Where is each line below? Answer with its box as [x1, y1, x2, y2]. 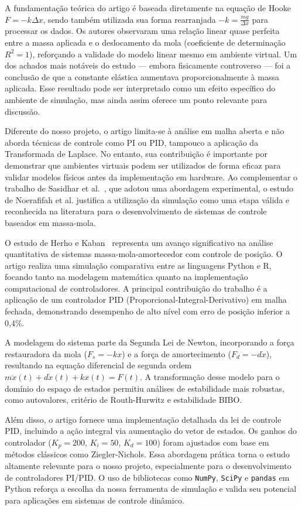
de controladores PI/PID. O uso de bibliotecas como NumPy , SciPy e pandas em [5, 471, 290, 483]
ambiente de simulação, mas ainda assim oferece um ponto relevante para [5, 93, 267, 105]
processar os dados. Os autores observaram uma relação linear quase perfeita [5, 25, 280, 37]
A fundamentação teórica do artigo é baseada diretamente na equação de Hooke [5, 2, 291, 13]
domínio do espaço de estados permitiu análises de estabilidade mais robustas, [5, 382, 284, 394]
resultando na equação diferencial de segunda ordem [5, 359, 192, 371]
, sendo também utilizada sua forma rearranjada [43, 13, 216, 25]
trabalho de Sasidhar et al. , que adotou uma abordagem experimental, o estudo [5, 182, 294, 194]
